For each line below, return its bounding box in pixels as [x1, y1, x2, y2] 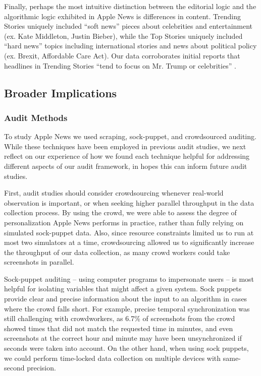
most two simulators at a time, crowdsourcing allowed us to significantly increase [4, 237, 254, 247]
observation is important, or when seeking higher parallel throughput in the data [4, 197, 254, 208]
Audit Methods [4, 111, 68, 123]
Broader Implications [4, 85, 117, 100]
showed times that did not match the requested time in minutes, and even [4, 323, 233, 333]
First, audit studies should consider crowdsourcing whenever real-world [4, 187, 224, 198]
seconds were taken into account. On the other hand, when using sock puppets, [4, 343, 249, 353]
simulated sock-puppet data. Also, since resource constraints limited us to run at [4, 227, 254, 237]
